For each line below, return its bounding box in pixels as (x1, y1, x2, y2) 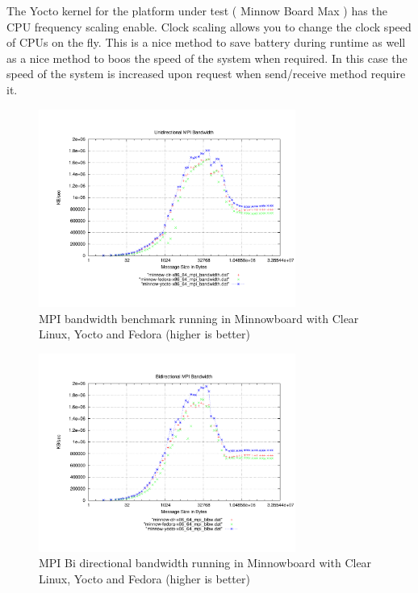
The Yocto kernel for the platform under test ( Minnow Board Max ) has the (6, 2, 387, 19)
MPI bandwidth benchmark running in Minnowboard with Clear (39, 309, 359, 326)
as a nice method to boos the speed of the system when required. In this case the (6, 49, 408, 66)
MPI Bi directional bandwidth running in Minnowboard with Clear (39, 554, 372, 571)
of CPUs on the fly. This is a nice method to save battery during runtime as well (6, 34, 406, 51)
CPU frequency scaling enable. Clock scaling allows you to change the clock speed (6, 18, 412, 35)
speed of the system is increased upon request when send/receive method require (6, 65, 406, 82)
